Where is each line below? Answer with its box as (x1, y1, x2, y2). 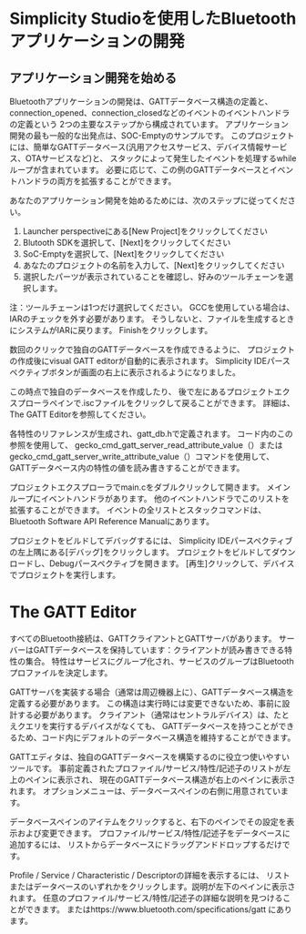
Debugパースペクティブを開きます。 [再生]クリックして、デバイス (48, 558, 295, 569)
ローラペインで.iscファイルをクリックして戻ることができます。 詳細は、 (25, 398, 295, 408)
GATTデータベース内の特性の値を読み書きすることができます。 (9, 462, 245, 473)
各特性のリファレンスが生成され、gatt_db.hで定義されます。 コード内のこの (9, 429, 293, 439)
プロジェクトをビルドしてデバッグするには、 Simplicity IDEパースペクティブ (9, 535, 293, 546)
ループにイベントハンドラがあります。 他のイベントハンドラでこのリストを (9, 493, 290, 503)
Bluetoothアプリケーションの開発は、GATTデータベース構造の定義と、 (9, 96, 273, 107)
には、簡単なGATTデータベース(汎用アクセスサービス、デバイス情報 (9, 142, 264, 152)
